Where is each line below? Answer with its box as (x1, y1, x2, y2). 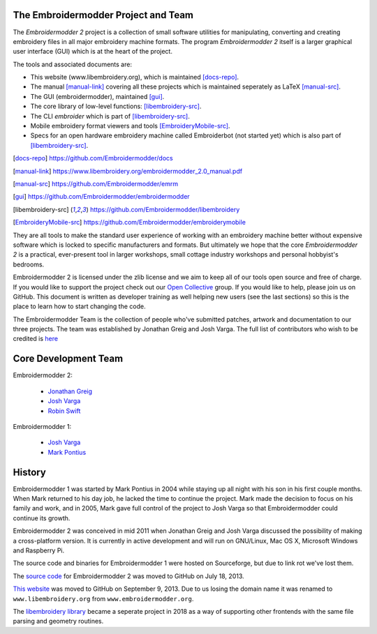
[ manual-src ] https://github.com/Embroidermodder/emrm (13, 179, 179, 188)
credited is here (13, 335, 59, 343)
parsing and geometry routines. (13, 617, 104, 626)
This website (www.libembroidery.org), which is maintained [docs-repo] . (30, 73, 239, 82)
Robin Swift (47, 407, 81, 415)
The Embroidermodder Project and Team (13, 9, 194, 21)
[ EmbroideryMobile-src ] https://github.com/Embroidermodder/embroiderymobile (13, 218, 246, 227)
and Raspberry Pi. (13, 546, 65, 554)
